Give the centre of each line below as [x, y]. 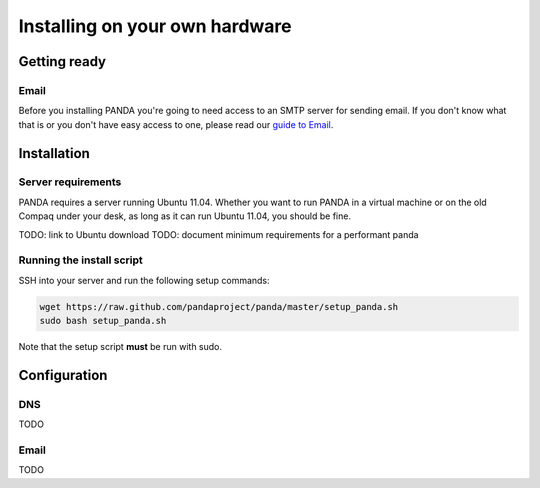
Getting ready [62, 61]
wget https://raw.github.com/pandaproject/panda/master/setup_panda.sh [219, 306]
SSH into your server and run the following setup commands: [144, 280]
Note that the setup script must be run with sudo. [120, 347]
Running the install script [81, 260]
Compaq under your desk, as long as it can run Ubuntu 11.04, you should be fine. [185, 216]
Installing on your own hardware [155, 26]
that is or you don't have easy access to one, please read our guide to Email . [176, 124]
